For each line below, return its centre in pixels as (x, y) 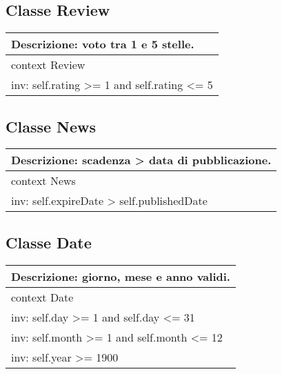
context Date (42, 297)
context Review (48, 65)
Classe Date (49, 242)
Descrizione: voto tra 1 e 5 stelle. (103, 44)
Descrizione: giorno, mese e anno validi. (121, 276)
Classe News (51, 126)
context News (43, 181)
